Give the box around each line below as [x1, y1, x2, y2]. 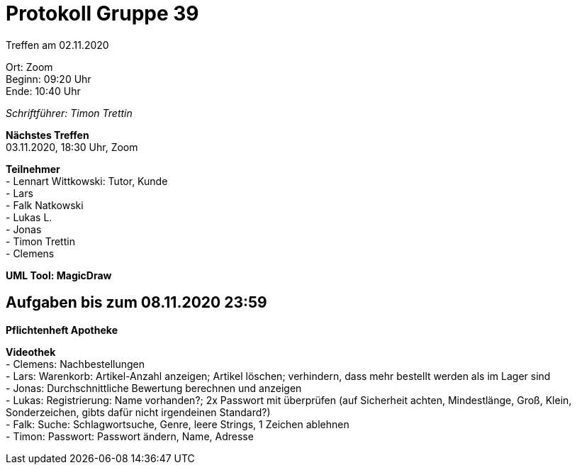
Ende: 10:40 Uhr [6, 84, 81, 97]
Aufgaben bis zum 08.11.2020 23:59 [6, 293, 267, 312]
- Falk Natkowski [6, 198, 84, 211]
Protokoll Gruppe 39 [6, 1, 199, 26]
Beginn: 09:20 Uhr [6, 72, 91, 85]
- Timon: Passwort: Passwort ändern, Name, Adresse [6, 430, 254, 442]
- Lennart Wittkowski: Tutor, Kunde [6, 174, 168, 187]
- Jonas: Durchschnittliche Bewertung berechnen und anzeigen [6, 381, 302, 394]
